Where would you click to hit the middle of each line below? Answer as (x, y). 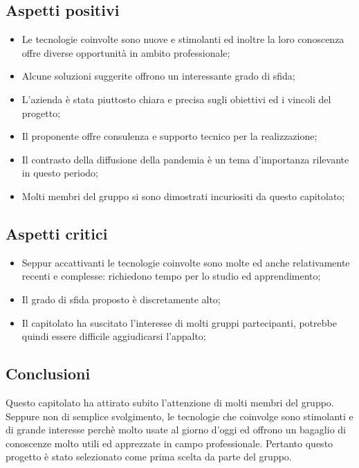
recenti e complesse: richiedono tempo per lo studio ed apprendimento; (171, 276)
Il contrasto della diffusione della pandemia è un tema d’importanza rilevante (185, 159)
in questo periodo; (60, 173)
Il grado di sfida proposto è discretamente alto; (121, 299)
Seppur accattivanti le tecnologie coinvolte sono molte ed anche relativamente (186, 262)
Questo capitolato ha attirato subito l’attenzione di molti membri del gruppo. (170, 402)
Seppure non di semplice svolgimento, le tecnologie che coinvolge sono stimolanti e (179, 416)
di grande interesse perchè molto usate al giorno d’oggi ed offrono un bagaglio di (176, 430)
